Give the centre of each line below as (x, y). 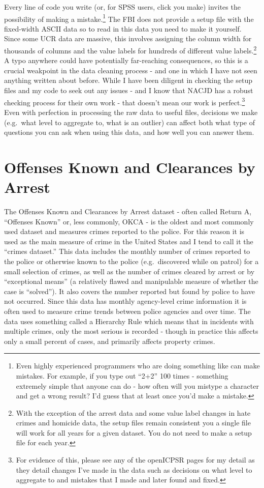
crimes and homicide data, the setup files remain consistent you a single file (133, 423)
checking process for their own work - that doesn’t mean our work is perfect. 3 (125, 101)
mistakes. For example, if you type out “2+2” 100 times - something (122, 375)
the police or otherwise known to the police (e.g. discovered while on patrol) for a (131, 261)
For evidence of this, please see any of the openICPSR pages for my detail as (135, 460)
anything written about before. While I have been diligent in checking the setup (128, 80)
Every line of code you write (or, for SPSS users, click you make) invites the (122, 7)
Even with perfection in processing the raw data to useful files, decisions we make (131, 112)
